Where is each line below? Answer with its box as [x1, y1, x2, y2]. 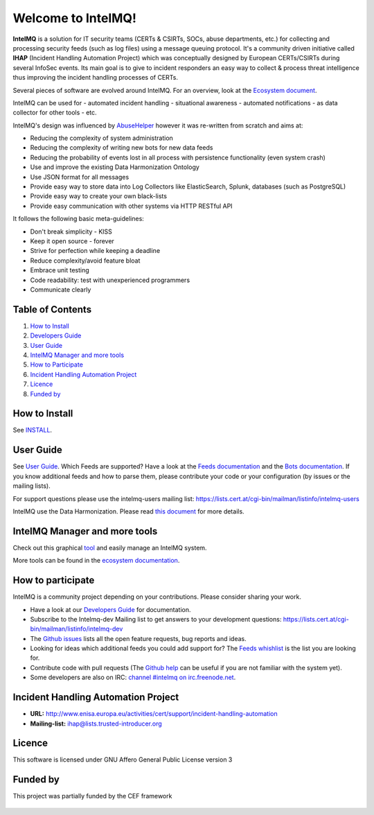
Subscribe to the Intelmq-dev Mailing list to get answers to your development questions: [30, 615, 282, 623]
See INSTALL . [12, 426, 52, 435]
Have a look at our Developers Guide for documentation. [30, 605, 191, 613]
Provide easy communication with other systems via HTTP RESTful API [30, 202, 233, 210]
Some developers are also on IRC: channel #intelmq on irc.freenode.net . [30, 673, 236, 682]
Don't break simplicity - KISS [30, 227, 112, 236]
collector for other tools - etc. [12, 108, 97, 117]
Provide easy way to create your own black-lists [30, 192, 168, 200]
